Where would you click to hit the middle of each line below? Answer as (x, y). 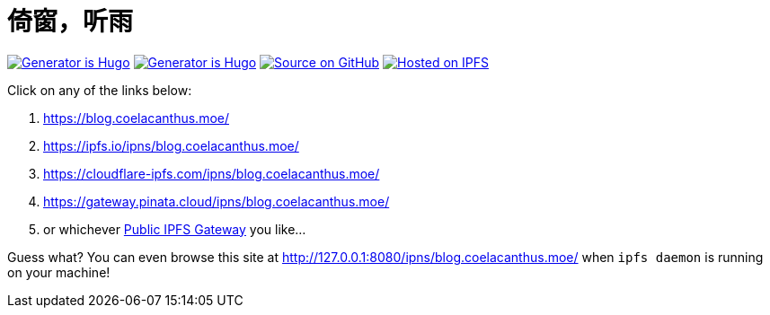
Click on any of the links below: (100, 90)
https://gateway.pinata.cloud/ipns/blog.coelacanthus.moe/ (217, 201)
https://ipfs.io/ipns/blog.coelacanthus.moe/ (171, 145)
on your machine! (59, 272)
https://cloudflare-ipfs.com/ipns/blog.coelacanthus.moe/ (212, 173)
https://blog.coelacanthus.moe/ (136, 118)
